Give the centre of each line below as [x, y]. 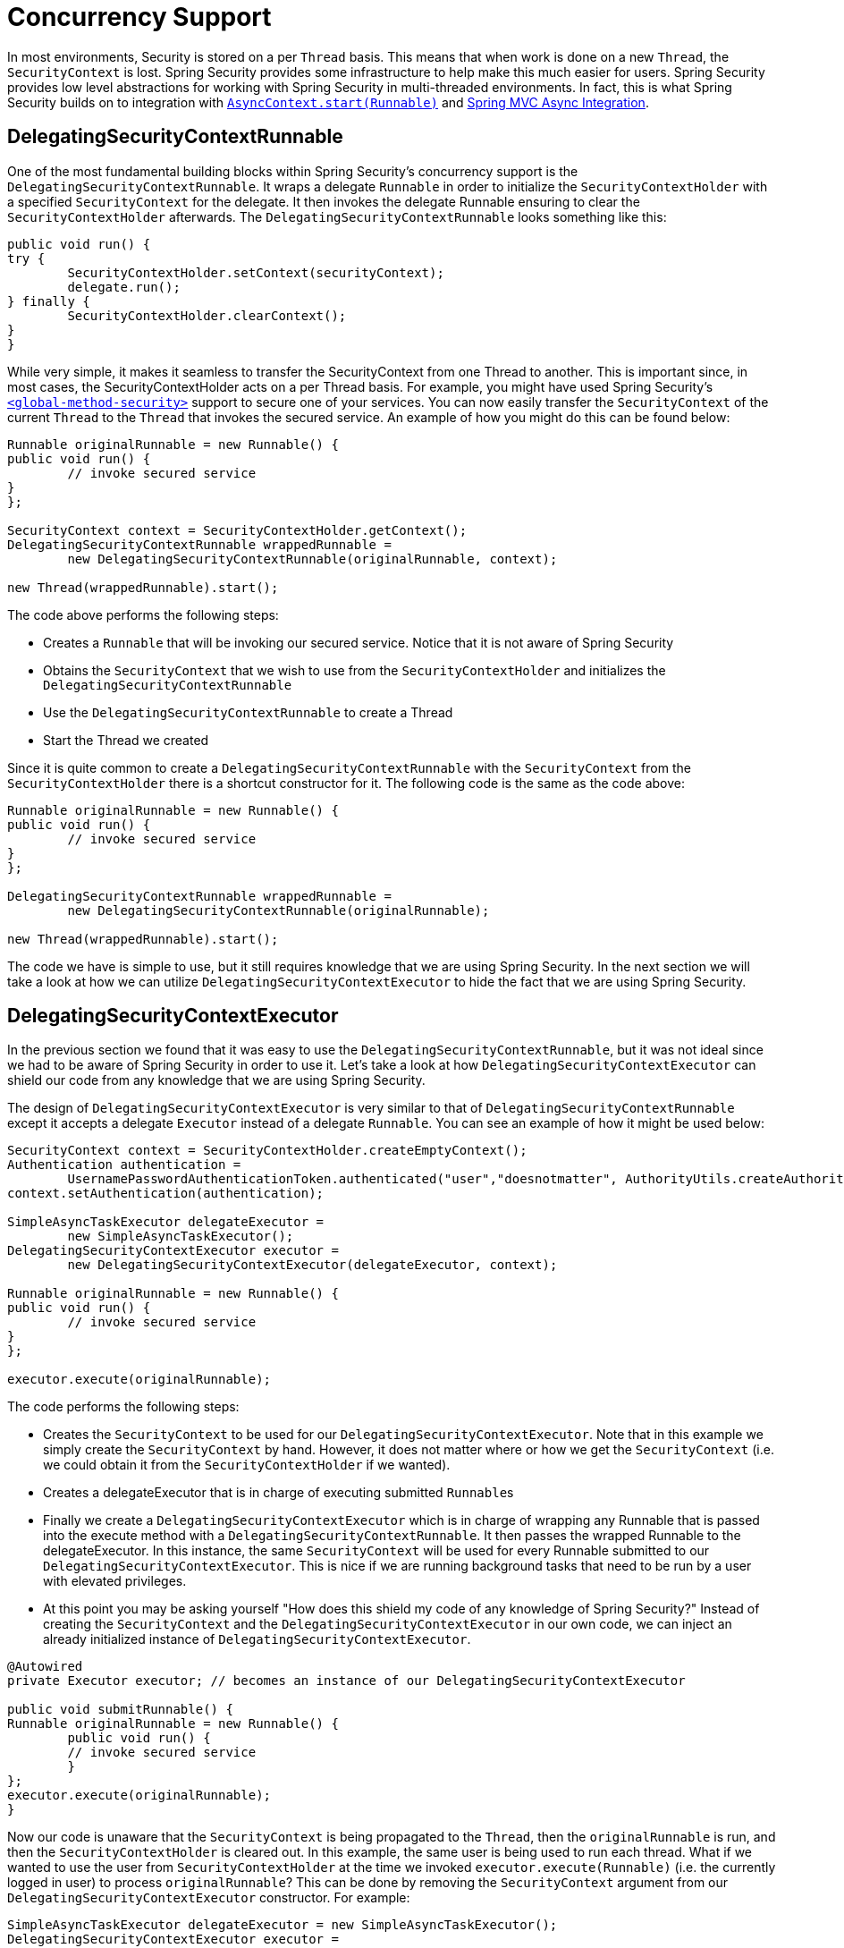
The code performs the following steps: [123, 1407]
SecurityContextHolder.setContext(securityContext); [256, 272]
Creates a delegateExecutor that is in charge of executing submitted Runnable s [279, 1493]
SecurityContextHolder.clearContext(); [207, 315]
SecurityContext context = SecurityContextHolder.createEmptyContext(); [267, 1151]
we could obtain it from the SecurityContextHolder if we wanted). [247, 1465]
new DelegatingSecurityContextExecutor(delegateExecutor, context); [312, 1265]
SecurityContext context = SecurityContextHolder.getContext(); [237, 530]
